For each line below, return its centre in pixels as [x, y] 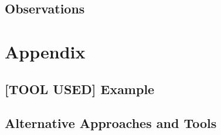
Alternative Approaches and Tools [111, 123]
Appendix [45, 51]
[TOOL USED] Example [80, 89]
